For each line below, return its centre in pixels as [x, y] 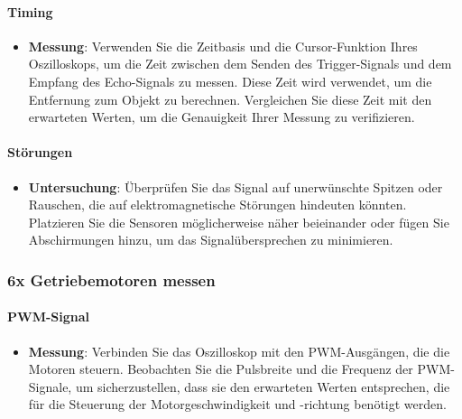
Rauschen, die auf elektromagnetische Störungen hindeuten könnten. [217, 205]
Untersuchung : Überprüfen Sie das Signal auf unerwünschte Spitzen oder [236, 186]
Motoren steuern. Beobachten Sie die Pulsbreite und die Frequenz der [221, 369]
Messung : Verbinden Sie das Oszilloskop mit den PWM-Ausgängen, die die [239, 351]
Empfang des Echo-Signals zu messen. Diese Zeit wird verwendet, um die [230, 81]
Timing [30, 11]
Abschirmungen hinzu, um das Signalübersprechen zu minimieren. [211, 240]
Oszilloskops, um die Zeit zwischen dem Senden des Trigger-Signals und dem [240, 64]
